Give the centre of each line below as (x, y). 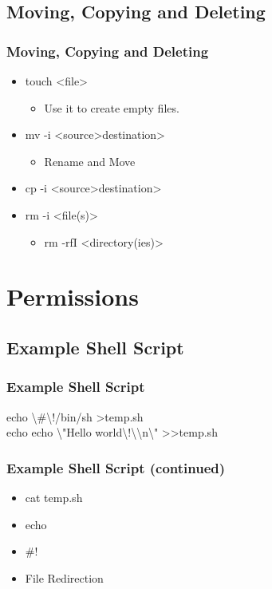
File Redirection (64, 577)
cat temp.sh (54, 497)
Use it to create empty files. (112, 107)
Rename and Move (90, 161)
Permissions (73, 296)
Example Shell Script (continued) (116, 467)
